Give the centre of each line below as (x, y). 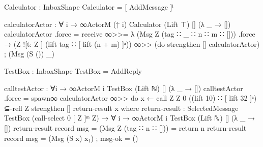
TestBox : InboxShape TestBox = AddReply (73, 70)
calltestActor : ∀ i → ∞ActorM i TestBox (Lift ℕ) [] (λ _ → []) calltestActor (124, 88)
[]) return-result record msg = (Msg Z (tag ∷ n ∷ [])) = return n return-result (125, 127)
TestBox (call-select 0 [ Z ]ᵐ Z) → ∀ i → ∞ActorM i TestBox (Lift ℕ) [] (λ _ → (129, 118)
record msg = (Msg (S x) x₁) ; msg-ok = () (71, 138)
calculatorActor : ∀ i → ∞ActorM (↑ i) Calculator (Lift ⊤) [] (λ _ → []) (118, 24)
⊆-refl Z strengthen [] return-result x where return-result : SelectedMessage (121, 108)
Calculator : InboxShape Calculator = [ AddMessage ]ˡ (89, 7)
